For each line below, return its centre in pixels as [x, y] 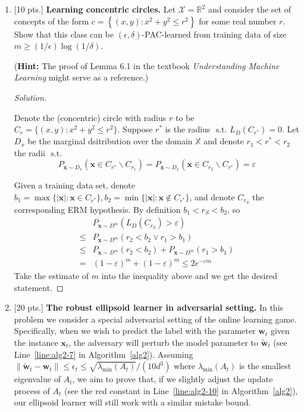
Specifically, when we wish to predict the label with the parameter [135, 331]
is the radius [188, 129]
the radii [29, 152]
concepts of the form [51, 21]
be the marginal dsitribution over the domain [110, 141]
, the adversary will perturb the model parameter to [164, 342]
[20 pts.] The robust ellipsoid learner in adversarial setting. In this [149, 307]
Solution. [30, 97]
